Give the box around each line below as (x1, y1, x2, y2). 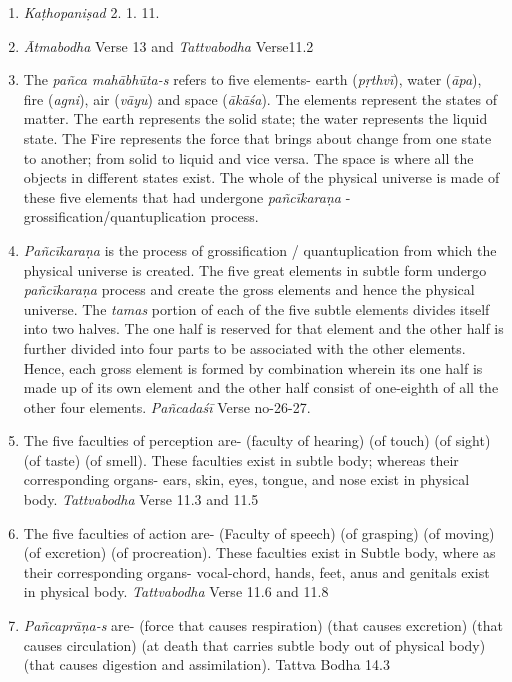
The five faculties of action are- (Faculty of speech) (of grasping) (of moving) (23, 522, 495, 543)
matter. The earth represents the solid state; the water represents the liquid (23, 108, 488, 129)
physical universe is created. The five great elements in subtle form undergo (23, 259, 487, 280)
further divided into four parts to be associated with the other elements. (23, 337, 466, 358)
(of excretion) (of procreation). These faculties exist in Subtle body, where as (23, 542, 496, 563)
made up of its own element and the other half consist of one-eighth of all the (23, 377, 499, 398)
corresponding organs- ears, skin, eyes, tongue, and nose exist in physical (23, 469, 470, 490)
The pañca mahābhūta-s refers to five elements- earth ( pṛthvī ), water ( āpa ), (23, 69, 482, 90)
